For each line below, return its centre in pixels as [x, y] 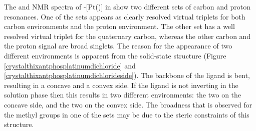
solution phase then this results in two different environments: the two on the [123, 95]
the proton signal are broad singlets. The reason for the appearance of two [118, 46]
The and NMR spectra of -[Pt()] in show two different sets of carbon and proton [127, 6]
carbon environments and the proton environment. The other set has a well [119, 26]
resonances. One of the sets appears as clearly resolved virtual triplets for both [125, 16]
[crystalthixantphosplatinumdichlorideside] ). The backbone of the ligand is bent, [127, 75]
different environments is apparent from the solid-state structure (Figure [115, 55]
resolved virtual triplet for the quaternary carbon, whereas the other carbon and [127, 36]
